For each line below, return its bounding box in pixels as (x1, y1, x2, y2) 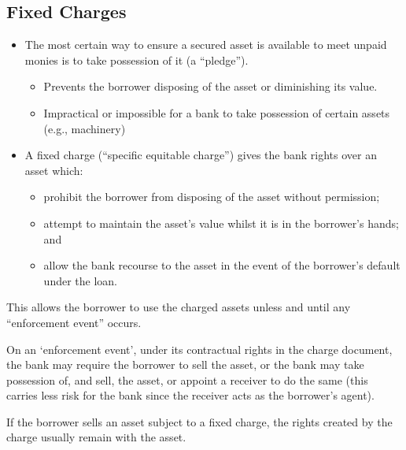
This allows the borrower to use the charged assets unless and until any (6, 299, 351, 315)
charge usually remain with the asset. (6, 429, 186, 445)
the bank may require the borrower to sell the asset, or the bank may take (6, 356, 364, 373)
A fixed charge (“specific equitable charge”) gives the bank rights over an (24, 147, 377, 163)
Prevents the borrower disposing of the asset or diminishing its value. (43, 78, 378, 95)
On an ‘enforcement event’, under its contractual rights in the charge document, (6, 340, 393, 357)
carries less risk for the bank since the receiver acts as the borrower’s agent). (6, 387, 375, 404)
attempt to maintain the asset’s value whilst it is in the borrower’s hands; (43, 214, 399, 231)
